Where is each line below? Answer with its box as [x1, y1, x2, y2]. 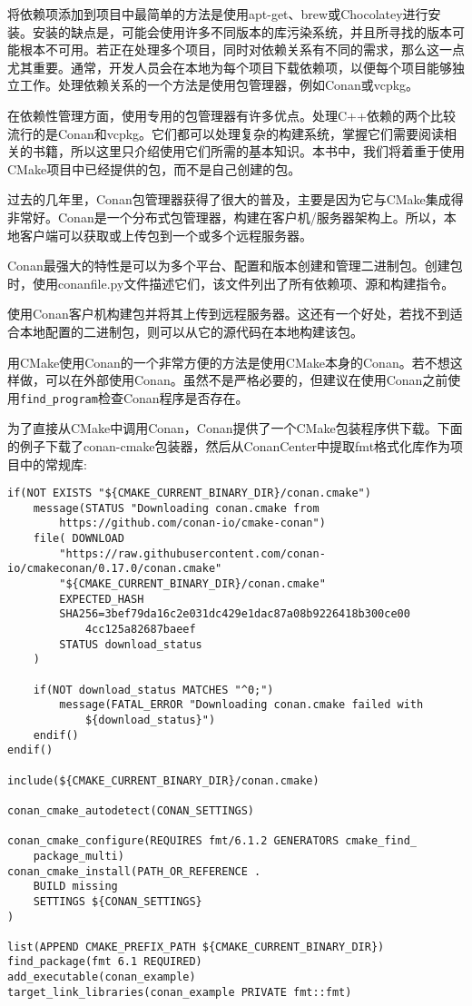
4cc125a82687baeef [84, 623, 196, 636]
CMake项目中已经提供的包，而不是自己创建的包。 [7, 159, 301, 178]
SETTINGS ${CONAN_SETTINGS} [33, 894, 202, 908]
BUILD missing [33, 880, 118, 893]
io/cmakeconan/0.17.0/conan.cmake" [7, 562, 222, 576]
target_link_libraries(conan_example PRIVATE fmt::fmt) [7, 985, 352, 999]
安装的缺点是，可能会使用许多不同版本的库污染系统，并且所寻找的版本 [32, 22, 452, 41]
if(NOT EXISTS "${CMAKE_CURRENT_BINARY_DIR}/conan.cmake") [7, 487, 371, 500]
